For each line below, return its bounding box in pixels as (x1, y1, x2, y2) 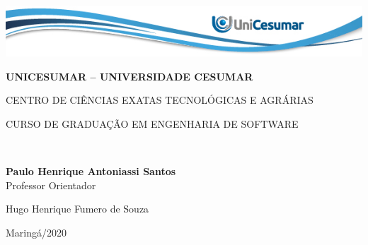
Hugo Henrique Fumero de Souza (6, 201, 149, 216)
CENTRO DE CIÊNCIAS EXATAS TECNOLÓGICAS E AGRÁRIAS (6, 92, 314, 107)
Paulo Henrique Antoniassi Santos (6, 163, 176, 178)
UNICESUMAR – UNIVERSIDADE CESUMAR (6, 68, 253, 83)
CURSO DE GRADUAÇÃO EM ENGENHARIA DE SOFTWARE (6, 116, 299, 131)
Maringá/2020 (6, 225, 67, 239)
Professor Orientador (6, 177, 96, 192)
